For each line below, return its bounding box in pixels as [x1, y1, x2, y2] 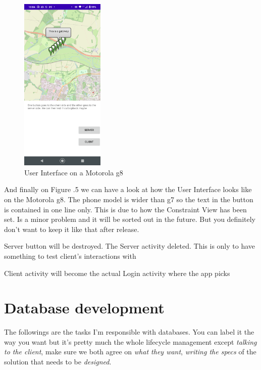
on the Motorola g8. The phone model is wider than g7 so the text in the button [4, 194, 253, 204]
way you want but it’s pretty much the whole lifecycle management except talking [4, 336, 257, 347]
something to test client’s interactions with [4, 250, 136, 261]
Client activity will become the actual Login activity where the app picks [4, 267, 230, 278]
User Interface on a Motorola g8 [24, 167, 123, 177]
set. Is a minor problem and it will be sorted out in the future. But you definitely [4, 214, 255, 224]
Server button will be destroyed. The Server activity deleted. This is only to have [4, 241, 255, 251]
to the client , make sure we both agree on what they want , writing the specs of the [4, 346, 256, 357]
